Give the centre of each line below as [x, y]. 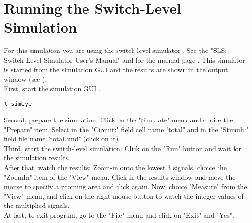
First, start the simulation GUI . [52, 88]
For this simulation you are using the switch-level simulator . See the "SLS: [116, 50]
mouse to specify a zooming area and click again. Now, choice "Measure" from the [126, 186]
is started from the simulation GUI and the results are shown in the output [116, 69]
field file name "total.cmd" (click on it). [62, 139]
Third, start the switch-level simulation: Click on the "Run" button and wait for [123, 148]
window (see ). [25, 79]
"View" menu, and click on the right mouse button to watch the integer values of [124, 196]
